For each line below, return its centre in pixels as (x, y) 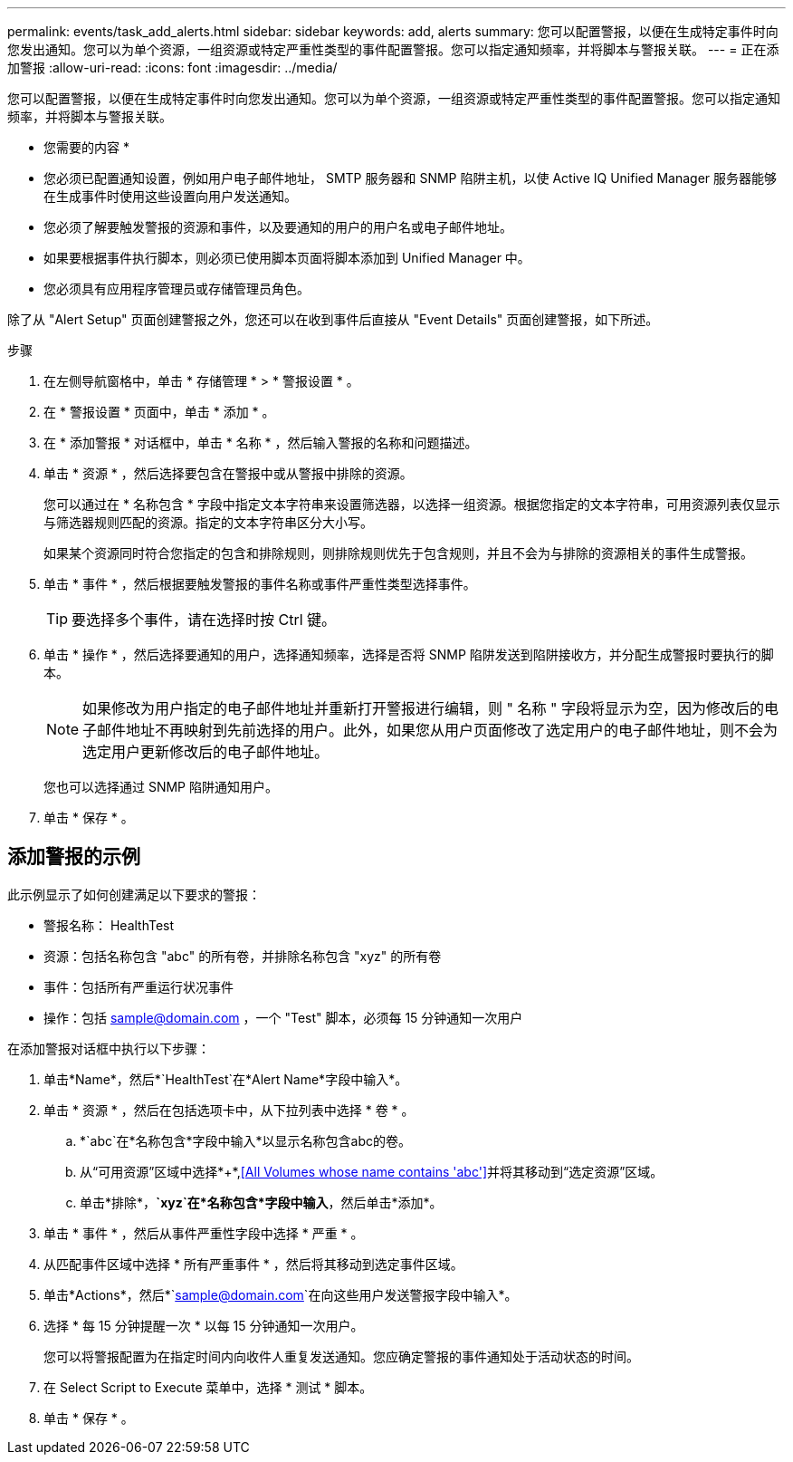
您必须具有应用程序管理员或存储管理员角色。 (177, 289)
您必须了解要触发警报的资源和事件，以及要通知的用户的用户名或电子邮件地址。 (278, 227)
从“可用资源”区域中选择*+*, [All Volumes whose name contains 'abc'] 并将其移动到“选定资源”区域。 (372, 1171)
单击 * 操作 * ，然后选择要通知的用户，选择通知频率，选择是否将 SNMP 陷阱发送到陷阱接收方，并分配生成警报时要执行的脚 (409, 654)
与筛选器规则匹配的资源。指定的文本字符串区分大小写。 (208, 522)
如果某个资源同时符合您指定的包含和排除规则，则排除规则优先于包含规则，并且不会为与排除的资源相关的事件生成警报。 (398, 553)
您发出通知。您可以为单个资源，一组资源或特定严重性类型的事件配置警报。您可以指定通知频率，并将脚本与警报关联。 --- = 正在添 (393, 49)
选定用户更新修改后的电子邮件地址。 (206, 752)
